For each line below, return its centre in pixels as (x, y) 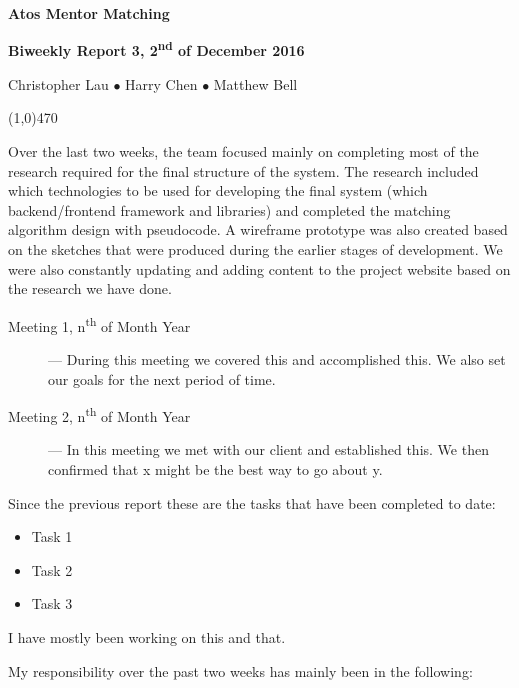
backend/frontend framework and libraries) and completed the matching (229, 209)
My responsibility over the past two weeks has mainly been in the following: (240, 670)
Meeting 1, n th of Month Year (99, 324)
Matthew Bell (255, 83)
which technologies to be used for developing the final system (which (218, 190)
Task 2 (52, 569)
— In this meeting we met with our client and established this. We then (268, 449)
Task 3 (52, 603)
